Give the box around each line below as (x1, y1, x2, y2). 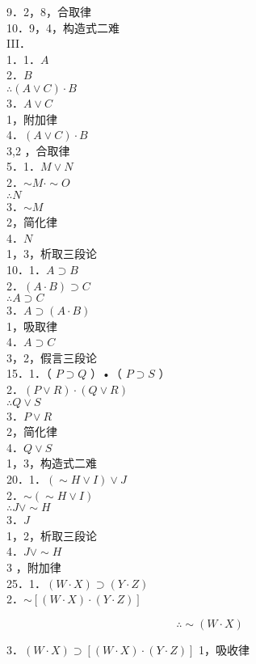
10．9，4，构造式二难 (6, 19, 120, 36)
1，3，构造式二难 (6, 455, 97, 472)
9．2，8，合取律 (6, 3, 91, 19)
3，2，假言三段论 (6, 349, 97, 366)
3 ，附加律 (6, 559, 61, 575)
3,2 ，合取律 (6, 142, 70, 159)
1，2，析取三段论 (6, 527, 97, 543)
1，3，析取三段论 (6, 245, 97, 262)
